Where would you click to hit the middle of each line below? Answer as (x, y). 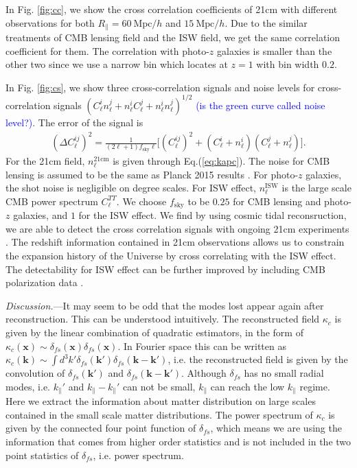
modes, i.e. (28, 386)
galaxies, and (41, 215)
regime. (315, 386)
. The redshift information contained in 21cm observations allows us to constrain (175, 242)
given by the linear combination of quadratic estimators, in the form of (154, 332)
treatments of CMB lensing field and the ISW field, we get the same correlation (173, 37)
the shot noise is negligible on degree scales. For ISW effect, (131, 188)
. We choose (141, 201)
